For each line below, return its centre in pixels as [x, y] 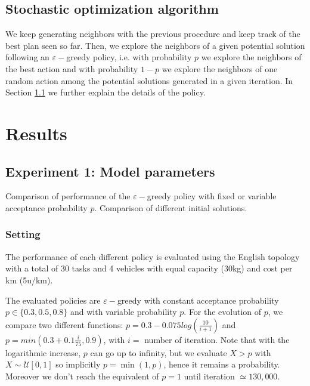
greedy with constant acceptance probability [198, 300]
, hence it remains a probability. [222, 364]
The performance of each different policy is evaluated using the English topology [153, 256]
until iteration [209, 376]
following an [27, 57]
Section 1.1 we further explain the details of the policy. [106, 92]
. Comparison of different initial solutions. [171, 207]
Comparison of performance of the [68, 196]
